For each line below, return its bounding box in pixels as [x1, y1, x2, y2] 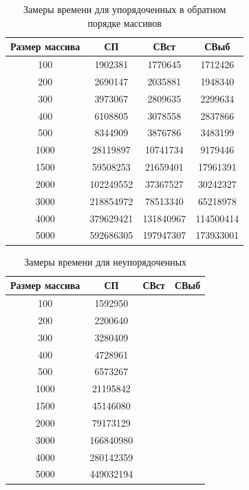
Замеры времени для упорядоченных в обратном [23, 2, 226, 16]
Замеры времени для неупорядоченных [24, 254, 187, 268]
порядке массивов [87, 15, 162, 30]
